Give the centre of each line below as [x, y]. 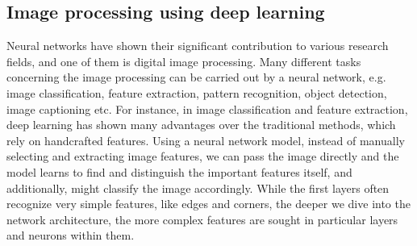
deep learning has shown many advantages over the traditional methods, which [201, 125]
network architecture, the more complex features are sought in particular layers [202, 219]
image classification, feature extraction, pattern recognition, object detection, [197, 92]
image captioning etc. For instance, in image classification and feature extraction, [207, 108]
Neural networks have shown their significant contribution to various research [198, 46]
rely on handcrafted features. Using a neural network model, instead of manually [206, 140]
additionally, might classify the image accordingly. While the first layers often [198, 188]
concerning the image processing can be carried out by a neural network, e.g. [196, 77]
